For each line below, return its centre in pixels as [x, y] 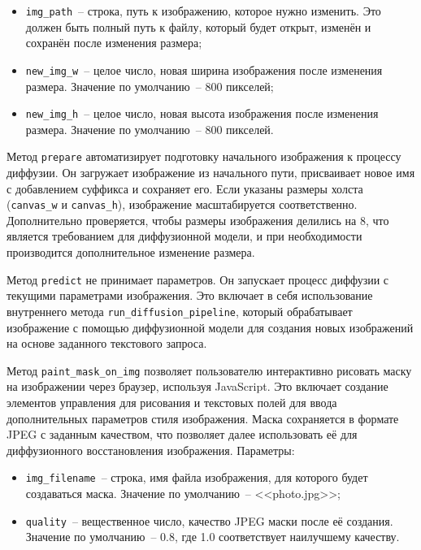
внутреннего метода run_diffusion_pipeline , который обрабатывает [180, 311]
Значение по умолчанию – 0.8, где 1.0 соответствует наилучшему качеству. [213, 537]
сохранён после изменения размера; [114, 43]
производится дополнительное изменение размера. [131, 252]
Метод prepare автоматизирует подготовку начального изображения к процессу [204, 156]
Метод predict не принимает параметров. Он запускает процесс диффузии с [198, 279]
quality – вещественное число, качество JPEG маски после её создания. [209, 520]
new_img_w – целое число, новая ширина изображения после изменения [204, 69]
